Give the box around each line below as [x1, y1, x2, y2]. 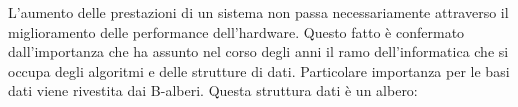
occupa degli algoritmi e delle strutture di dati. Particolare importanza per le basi [8, 60, 510, 81]
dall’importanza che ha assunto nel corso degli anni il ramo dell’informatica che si [8, 41, 509, 62]
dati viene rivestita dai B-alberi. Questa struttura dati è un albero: [8, 80, 418, 101]
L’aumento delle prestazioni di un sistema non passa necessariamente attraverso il [8, 2, 509, 22]
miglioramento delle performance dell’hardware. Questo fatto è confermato [8, 21, 465, 42]
